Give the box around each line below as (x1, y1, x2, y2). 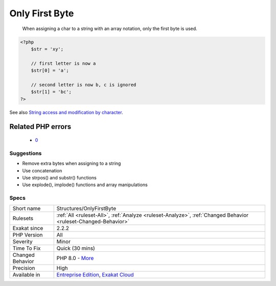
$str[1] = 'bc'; (31, 89, 72, 95)
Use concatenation (22, 167, 62, 173)
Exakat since (12, 224, 43, 231)
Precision (12, 264, 35, 271)
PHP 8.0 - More (56, 254, 94, 262)
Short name (12, 204, 41, 212)
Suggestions (9, 149, 42, 157)
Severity (12, 238, 33, 245)
